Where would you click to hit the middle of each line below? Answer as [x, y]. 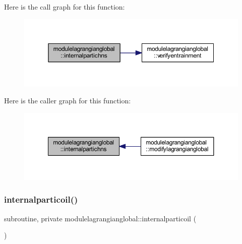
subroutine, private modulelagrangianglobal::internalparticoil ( [100, 218]
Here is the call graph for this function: [65, 7]
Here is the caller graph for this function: [68, 101]
